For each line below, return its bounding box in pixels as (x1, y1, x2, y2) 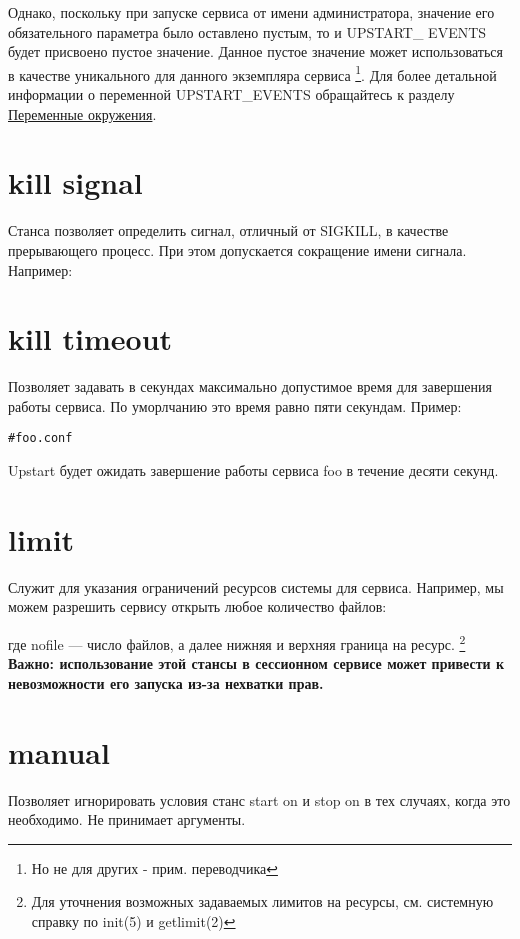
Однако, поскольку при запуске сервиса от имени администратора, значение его (8, 2, 495, 22)
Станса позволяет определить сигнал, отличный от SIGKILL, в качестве (8, 220, 449, 241)
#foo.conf (8, 431, 73, 446)
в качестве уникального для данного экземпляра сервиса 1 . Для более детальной (8, 61, 497, 85)
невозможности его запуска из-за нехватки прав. (8, 672, 324, 693)
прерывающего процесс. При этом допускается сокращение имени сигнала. (8, 239, 467, 260)
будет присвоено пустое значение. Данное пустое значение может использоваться (8, 41, 503, 62)
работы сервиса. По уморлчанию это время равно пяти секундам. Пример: (8, 395, 462, 416)
